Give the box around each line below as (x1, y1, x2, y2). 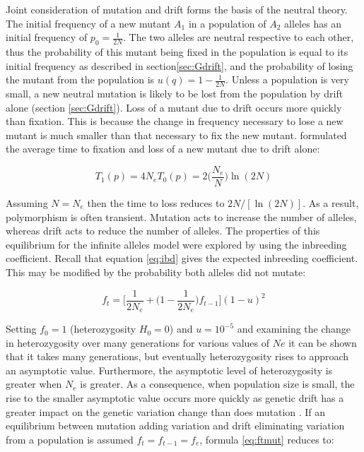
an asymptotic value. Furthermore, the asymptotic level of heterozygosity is (6, 362, 333, 377)
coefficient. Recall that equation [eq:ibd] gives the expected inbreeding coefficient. (6, 251, 358, 266)
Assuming (6, 196, 48, 210)
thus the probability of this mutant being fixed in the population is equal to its (6, 44, 348, 59)
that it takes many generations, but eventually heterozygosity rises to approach (6, 349, 349, 364)
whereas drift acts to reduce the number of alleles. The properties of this (6, 223, 320, 238)
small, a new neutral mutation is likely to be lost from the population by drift (6, 86, 344, 100)
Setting (6, 321, 37, 336)
